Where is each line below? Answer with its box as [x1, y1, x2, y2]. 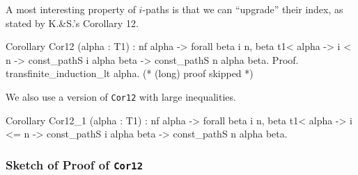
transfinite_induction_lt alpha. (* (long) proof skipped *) [6, 66, 254, 81]
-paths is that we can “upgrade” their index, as [142, 2, 343, 16]
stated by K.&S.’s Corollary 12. [6, 15, 139, 30]
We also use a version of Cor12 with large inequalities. [6, 89, 236, 103]
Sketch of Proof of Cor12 [6, 156, 143, 173]
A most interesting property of [6, 2, 136, 16]
